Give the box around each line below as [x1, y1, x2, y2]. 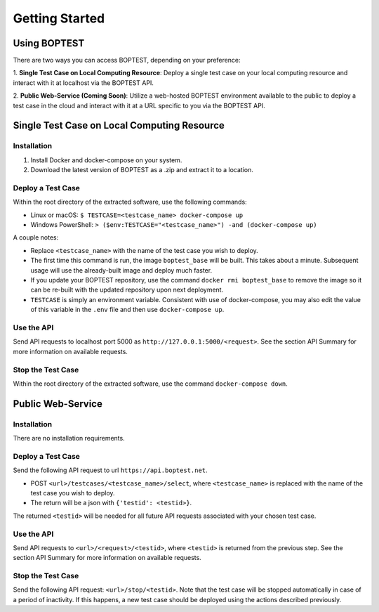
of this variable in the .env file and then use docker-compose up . [30, 306, 225, 314]
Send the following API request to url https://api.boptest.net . [13, 466, 208, 474]
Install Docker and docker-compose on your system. [30, 155, 182, 164]
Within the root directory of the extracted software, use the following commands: [13, 197, 247, 207]
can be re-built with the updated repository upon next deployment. [30, 285, 224, 294]
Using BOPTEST [13, 37, 85, 49]
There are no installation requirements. [13, 434, 126, 443]
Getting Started [13, 11, 105, 26]
